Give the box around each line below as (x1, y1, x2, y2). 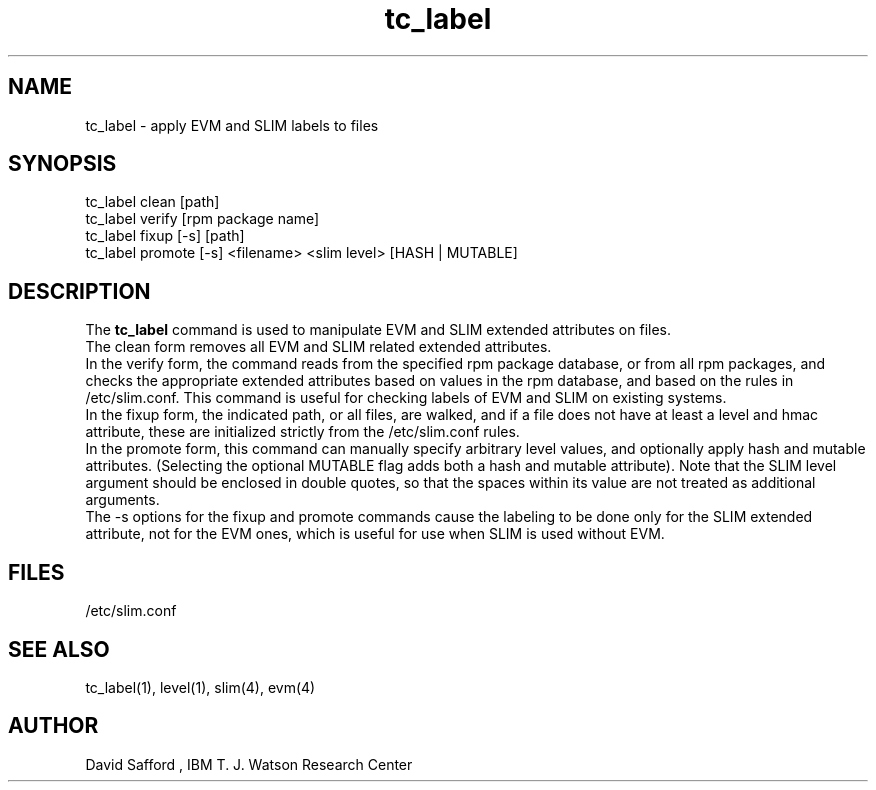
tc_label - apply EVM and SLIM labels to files (85, 116, 379, 134)
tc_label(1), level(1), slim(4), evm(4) (85, 678, 316, 696)
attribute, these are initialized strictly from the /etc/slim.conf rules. (85, 423, 520, 441)
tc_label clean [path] (85, 193, 220, 211)
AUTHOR (8, 713, 99, 739)
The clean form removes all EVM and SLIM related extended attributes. (85, 338, 552, 356)
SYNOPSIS (8, 151, 117, 177)
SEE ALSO (8, 636, 110, 662)
